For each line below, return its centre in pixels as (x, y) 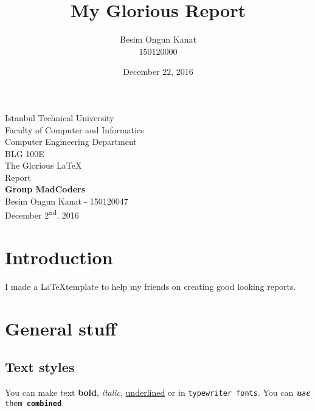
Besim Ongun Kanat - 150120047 (67, 201)
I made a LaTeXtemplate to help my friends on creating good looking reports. (151, 286)
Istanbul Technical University (60, 117)
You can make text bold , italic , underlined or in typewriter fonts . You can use (157, 392)
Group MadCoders (45, 189)
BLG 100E (25, 153)
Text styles (40, 367)
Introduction (59, 257)
